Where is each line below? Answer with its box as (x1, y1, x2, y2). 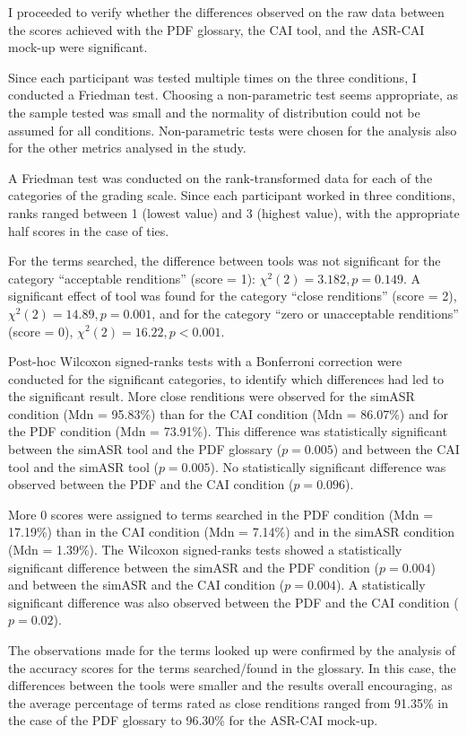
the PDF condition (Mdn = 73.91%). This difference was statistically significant (8, 422, 447, 441)
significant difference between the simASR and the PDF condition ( (8, 557, 379, 576)
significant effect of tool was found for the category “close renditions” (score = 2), (8, 286, 457, 305)
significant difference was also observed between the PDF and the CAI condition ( (8, 592, 459, 611)
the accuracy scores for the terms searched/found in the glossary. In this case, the (8, 658, 456, 677)
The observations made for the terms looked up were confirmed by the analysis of (8, 641, 456, 659)
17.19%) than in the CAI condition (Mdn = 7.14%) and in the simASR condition (8, 522, 455, 541)
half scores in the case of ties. (8, 221, 169, 240)
